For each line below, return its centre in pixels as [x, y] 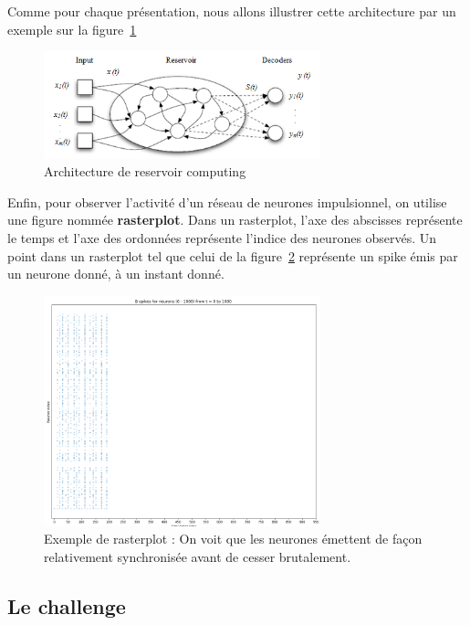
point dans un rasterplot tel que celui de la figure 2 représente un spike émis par [233, 255]
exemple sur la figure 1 [72, 29]
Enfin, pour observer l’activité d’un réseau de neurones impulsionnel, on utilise [227, 201]
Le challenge [67, 605]
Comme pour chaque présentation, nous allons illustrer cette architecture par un [232, 11]
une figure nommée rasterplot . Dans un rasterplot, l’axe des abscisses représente [235, 220]
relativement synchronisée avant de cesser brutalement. [198, 556]
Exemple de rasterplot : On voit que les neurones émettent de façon [233, 539]
